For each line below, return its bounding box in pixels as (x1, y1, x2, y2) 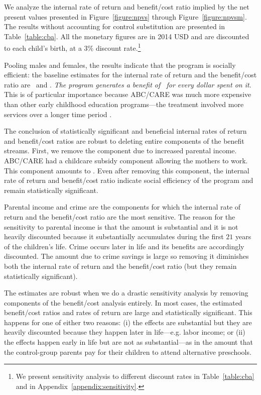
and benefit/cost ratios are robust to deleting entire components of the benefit (4, 135, 244, 146)
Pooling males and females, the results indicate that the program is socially (4, 59, 236, 70)
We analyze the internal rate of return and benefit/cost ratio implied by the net (4, 2, 249, 12)
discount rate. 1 (95, 41, 141, 53)
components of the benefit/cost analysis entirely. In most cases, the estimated (4, 297, 242, 308)
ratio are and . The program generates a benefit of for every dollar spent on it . (4, 79, 251, 89)
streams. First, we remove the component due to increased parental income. (4, 145, 237, 156)
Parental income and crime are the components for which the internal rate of (4, 202, 241, 212)
